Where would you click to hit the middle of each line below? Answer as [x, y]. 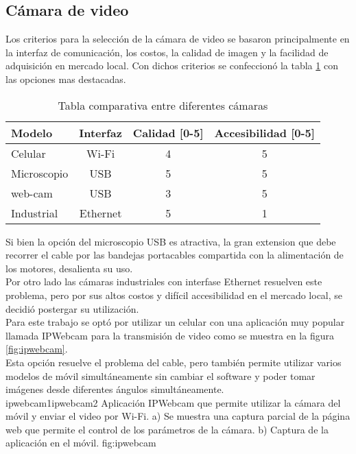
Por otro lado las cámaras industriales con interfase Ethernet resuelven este [164, 282]
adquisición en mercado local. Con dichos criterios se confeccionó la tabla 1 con [172, 65]
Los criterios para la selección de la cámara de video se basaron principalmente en [178, 39]
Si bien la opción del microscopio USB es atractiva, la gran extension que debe [171, 241]
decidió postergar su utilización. [72, 308]
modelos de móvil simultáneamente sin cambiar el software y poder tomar [161, 375]
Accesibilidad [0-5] [264, 132]
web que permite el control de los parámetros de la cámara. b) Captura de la [167, 429]
